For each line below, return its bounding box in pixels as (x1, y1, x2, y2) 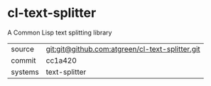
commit (11, 55, 36, 65)
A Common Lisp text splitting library (7, 28, 112, 37)
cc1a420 (45, 55, 77, 65)
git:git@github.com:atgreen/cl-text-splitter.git (45, 44, 200, 54)
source (11, 44, 34, 54)
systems (11, 67, 39, 77)
